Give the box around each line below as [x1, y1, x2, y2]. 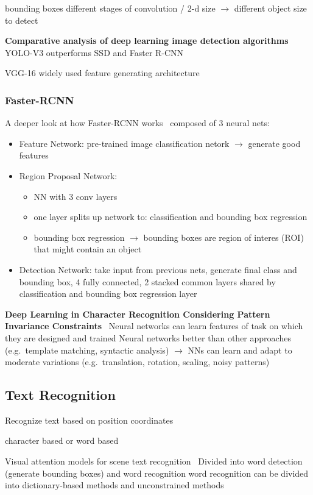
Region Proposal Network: [19, 169, 118, 182]
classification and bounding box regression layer [19, 287, 197, 300]
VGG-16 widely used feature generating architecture [5, 66, 200, 79]
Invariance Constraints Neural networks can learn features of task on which [5, 319, 303, 332]
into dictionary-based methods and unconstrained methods [5, 479, 224, 491]
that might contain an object [33, 243, 142, 255]
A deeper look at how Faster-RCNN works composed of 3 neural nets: [5, 116, 270, 129]
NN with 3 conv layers [33, 190, 118, 202]
